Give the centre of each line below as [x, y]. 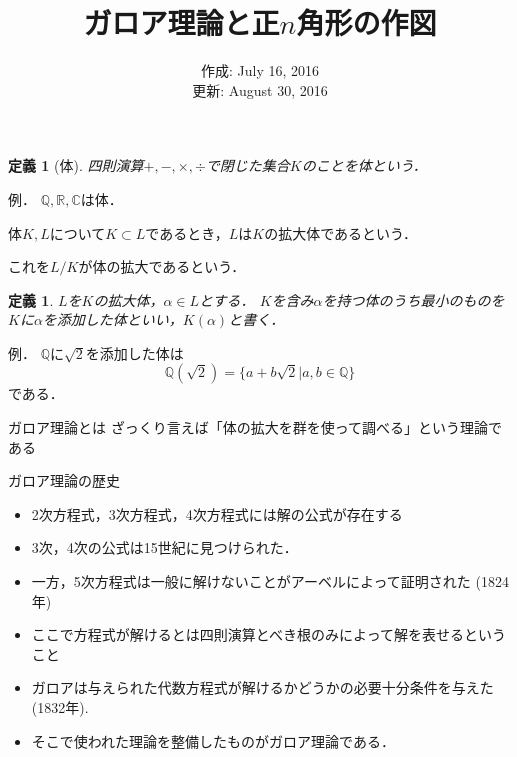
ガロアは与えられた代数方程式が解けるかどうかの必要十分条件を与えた [262, 687]
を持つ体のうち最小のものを [413, 299]
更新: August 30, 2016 [260, 89]
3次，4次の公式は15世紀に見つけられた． [164, 547]
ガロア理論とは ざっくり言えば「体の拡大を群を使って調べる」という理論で [255, 427]
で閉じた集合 [247, 165]
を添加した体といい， [112, 319]
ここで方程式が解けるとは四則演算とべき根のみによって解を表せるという [268, 634]
